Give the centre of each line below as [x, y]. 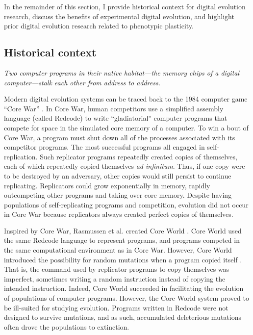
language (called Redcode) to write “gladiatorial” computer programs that [116, 118]
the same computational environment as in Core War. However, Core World [118, 250]
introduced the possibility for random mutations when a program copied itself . [123, 259]
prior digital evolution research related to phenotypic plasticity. [99, 26]
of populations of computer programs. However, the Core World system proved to [126, 298]
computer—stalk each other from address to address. [82, 82]
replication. [21, 156]
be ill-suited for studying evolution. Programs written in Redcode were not [116, 307]
